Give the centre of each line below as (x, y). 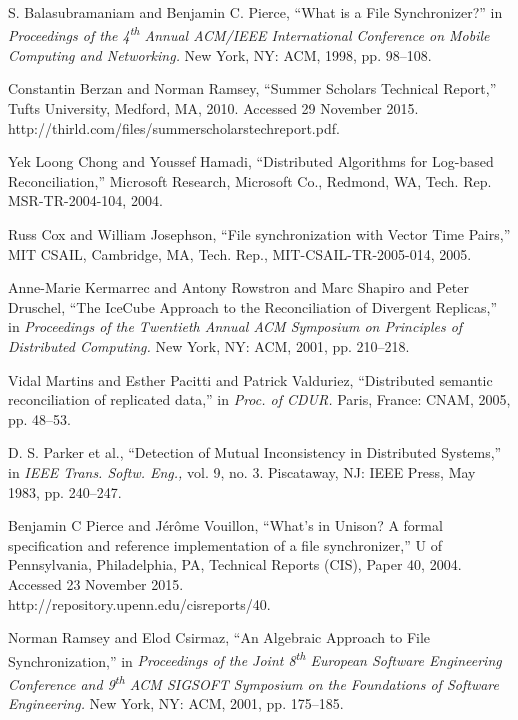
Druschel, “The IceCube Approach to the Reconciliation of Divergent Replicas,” (253, 306)
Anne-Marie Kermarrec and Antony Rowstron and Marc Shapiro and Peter (238, 287)
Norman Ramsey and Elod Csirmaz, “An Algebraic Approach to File (219, 637)
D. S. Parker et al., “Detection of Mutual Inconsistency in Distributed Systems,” (255, 452)
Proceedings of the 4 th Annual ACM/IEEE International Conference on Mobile (249, 34)
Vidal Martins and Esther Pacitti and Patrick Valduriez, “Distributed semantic (250, 379)
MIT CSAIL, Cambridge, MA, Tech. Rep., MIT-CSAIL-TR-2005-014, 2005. (240, 253)
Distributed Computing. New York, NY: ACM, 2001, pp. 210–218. (209, 345)
